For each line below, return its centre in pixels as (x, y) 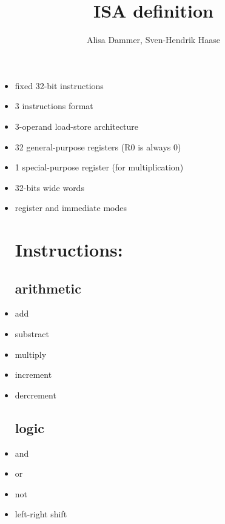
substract (32, 334)
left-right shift (41, 514)
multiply (31, 354)
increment (33, 375)
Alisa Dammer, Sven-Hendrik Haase (153, 40)
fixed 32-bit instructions (59, 85)
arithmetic (48, 288)
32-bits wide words (49, 187)
